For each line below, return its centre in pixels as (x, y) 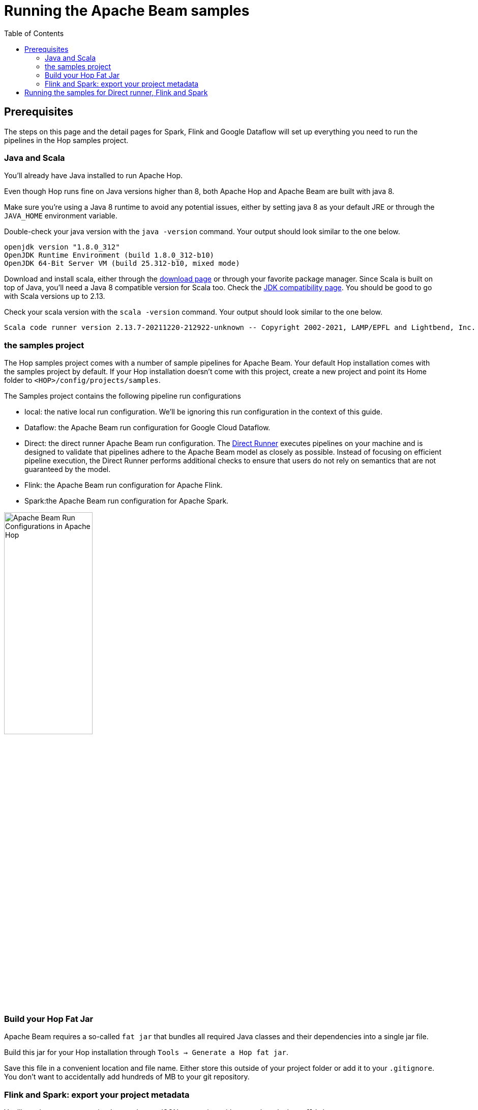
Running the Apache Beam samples (127, 11)
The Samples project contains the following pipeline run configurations (123, 396)
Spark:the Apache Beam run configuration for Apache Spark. (127, 501)
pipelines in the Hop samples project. (66, 140)
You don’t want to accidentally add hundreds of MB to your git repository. (127, 1077)
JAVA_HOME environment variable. (61, 216)
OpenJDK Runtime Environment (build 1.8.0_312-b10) (109, 255)
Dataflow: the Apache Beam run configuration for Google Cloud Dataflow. (147, 428)
